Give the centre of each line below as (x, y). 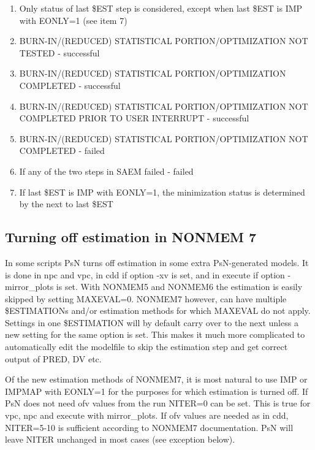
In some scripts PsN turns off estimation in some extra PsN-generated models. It (157, 262)
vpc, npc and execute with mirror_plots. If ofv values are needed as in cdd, (147, 415)
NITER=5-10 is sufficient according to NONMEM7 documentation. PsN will (149, 427)
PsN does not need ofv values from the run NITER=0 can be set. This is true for (158, 403)
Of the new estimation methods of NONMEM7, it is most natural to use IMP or (156, 379)
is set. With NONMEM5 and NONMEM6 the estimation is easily (179, 287)
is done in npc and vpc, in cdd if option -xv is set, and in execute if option (145, 274)
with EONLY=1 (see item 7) (73, 20)
